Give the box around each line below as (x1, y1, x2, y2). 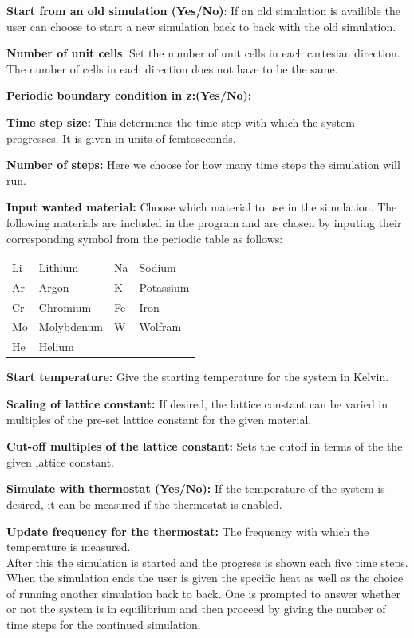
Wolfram (139, 318, 182, 335)
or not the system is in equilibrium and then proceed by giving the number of (6, 601, 386, 617)
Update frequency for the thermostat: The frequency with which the (6, 522, 369, 539)
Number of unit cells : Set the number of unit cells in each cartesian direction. (6, 45, 400, 61)
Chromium (38, 298, 92, 315)
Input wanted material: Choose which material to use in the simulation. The (6, 199, 397, 215)
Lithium (38, 258, 79, 275)
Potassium (139, 278, 190, 295)
